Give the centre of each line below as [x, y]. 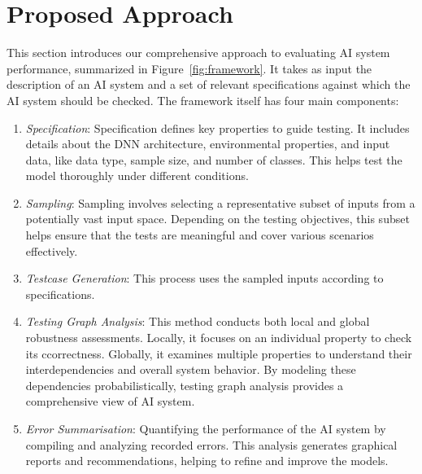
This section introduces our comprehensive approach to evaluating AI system [198, 53]
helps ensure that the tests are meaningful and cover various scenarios [200, 235]
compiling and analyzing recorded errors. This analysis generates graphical [211, 444]
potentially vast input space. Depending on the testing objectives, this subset [218, 219]
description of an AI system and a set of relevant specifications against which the [209, 84]
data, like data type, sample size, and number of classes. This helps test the [214, 159]
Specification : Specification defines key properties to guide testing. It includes [218, 127]
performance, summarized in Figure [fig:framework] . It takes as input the [189, 68]
